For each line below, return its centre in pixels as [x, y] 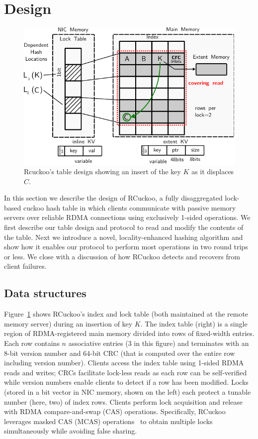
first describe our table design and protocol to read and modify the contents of [124, 227]
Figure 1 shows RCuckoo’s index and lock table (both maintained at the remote [126, 314]
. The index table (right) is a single [194, 323]
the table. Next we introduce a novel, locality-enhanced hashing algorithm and [124, 237]
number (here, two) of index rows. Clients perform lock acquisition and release [124, 401]
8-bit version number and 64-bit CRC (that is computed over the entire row [120, 353]
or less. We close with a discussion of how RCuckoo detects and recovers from [122, 256]
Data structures [45, 293]
